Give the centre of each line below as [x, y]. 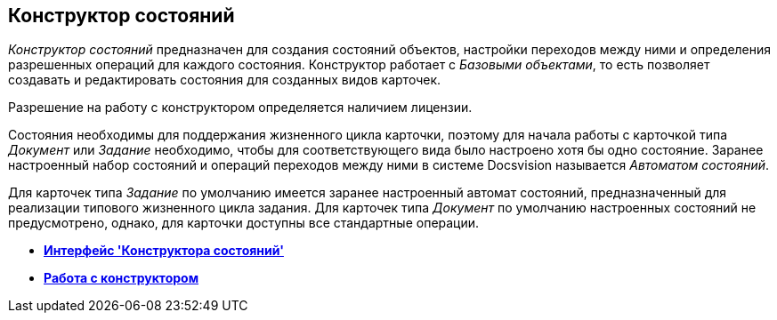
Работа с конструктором [121, 278]
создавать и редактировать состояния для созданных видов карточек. [225, 80]
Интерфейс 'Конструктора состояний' [164, 251]
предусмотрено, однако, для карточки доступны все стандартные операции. [244, 223]
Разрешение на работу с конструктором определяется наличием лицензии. [240, 108]
